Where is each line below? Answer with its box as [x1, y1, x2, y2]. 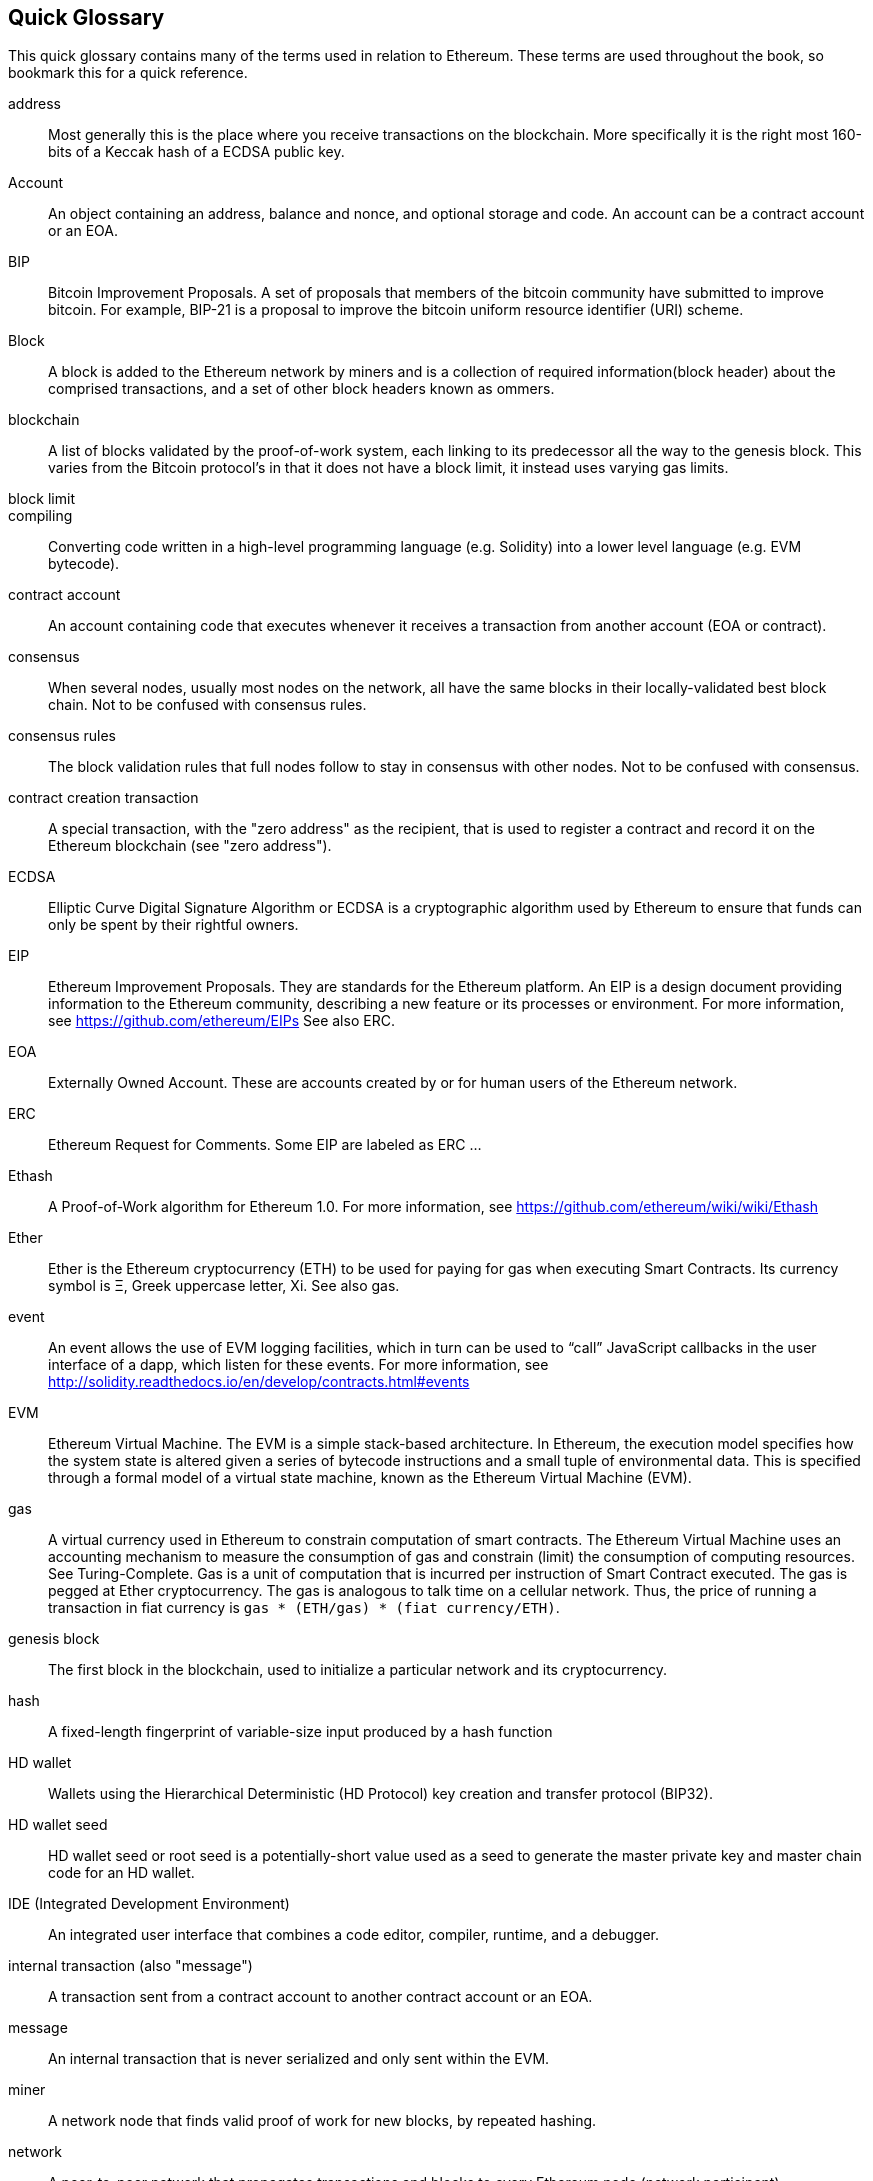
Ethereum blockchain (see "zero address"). [48, 837, 332, 855]
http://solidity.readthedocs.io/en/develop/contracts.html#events [48, 1373, 470, 1391]
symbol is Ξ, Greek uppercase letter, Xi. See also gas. [48, 1277, 400, 1295]
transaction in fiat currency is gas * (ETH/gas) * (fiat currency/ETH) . [48, 1599, 560, 1617]
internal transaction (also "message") [8, 1957, 253, 1975]
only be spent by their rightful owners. [48, 916, 299, 934]
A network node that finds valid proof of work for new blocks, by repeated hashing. [48, 2112, 597, 2130]
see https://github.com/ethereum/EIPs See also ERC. [48, 1012, 395, 1030]
